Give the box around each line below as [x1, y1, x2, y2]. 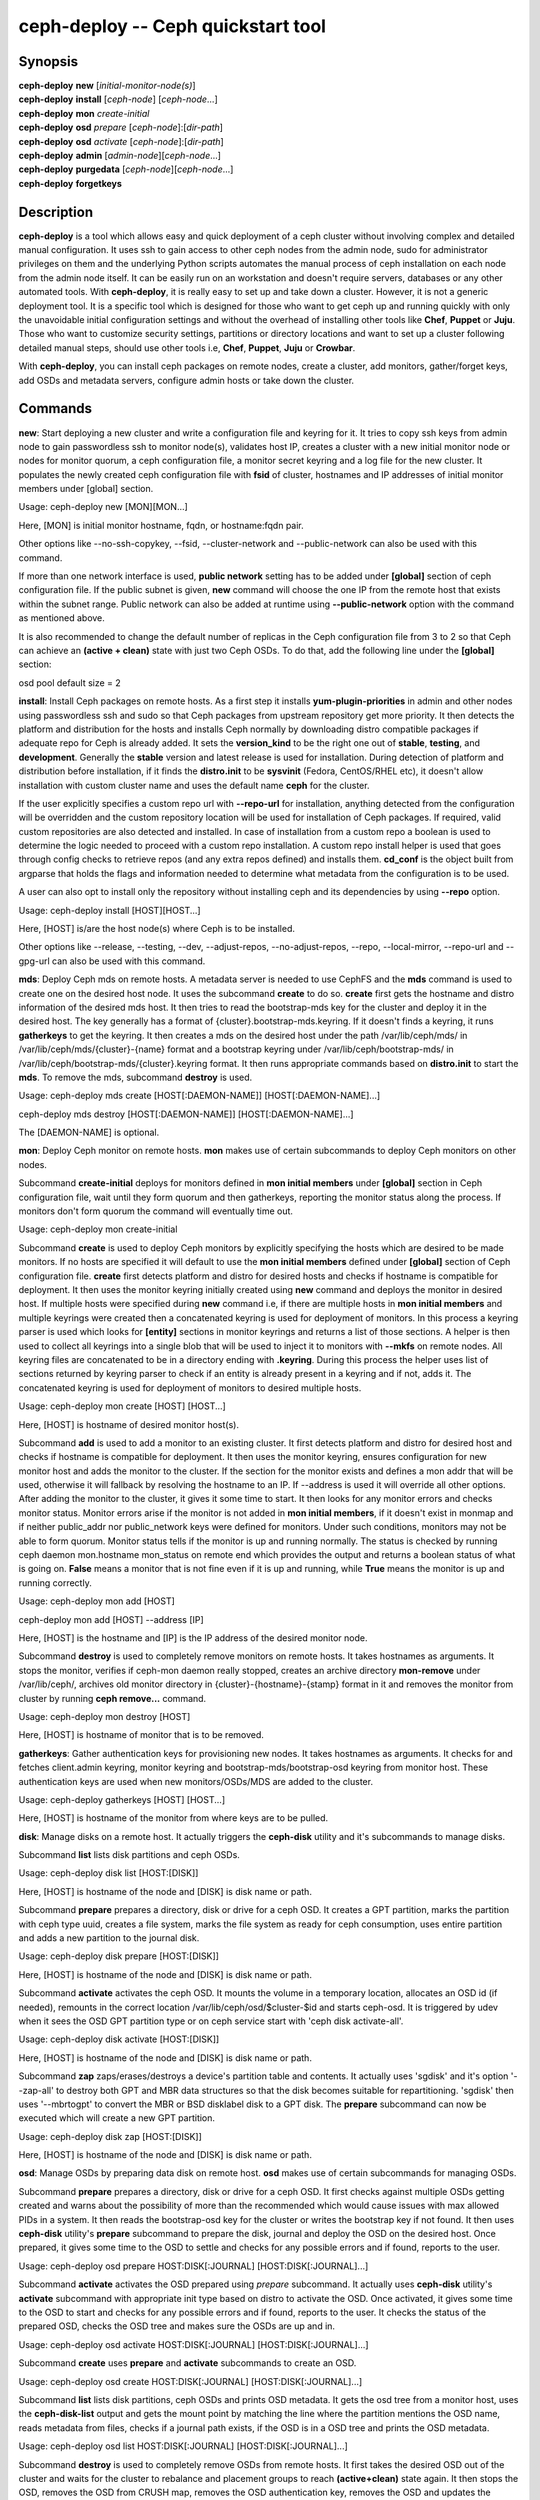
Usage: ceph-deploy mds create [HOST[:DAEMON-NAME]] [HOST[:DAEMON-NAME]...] [18, 1090, 381, 1102]
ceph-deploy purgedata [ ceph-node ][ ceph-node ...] [18, 163, 234, 175]
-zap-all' [18, 2084, 54, 2096]
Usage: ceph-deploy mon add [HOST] [18, 1595, 175, 1607]
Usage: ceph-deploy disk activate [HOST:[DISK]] [18, 2033, 220, 2045]
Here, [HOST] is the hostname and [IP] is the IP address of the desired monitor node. [18, 1631, 368, 1644]
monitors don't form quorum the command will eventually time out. [18, 1205, 294, 1217]
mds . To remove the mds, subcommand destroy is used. [18, 1071, 253, 1083]
